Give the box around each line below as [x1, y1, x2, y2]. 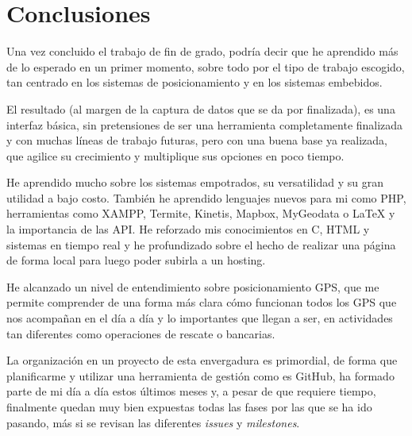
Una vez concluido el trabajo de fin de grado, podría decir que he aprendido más [6, 43, 399, 60]
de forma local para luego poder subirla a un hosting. [6, 252, 266, 268]
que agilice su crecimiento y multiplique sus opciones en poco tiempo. [6, 147, 345, 164]
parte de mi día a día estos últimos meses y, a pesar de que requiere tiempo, [6, 383, 376, 399]
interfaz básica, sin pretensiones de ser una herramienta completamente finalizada [6, 116, 403, 133]
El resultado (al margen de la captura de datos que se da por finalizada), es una [6, 100, 395, 117]
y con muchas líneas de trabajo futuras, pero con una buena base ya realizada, [6, 132, 387, 149]
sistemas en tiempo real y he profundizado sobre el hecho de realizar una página [6, 236, 396, 253]
